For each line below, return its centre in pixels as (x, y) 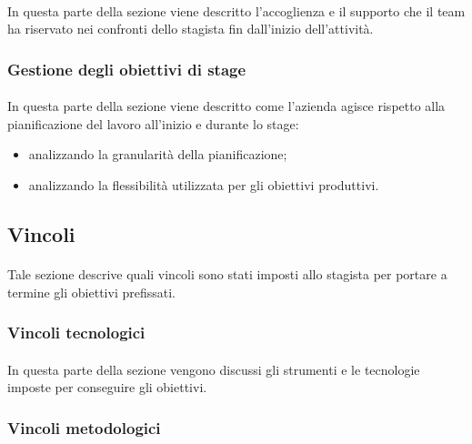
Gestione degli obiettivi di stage (127, 69)
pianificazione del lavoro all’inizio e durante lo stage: (153, 123)
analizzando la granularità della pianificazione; (158, 154)
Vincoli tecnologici (76, 333)
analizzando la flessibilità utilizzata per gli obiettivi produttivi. (204, 185)
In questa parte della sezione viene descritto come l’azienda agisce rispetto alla (226, 106)
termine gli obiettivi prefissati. (91, 292)
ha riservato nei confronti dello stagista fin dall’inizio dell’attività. (191, 29)
